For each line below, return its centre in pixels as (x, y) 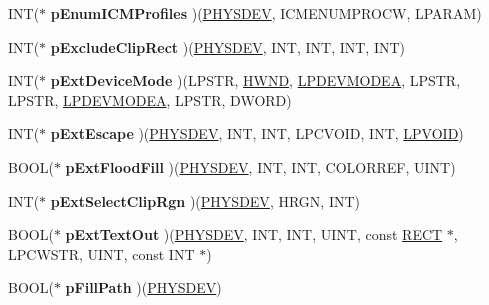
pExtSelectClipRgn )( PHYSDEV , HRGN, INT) (205, 200)
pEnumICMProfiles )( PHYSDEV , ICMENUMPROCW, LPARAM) (266, 13)
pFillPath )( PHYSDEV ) (143, 287)
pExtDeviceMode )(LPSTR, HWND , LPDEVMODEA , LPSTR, (255, 80)
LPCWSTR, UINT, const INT (101, 253)
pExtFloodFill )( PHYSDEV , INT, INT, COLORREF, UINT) (260, 166)
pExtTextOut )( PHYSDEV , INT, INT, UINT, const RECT (254, 234)
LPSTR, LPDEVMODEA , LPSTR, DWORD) (150, 99)
